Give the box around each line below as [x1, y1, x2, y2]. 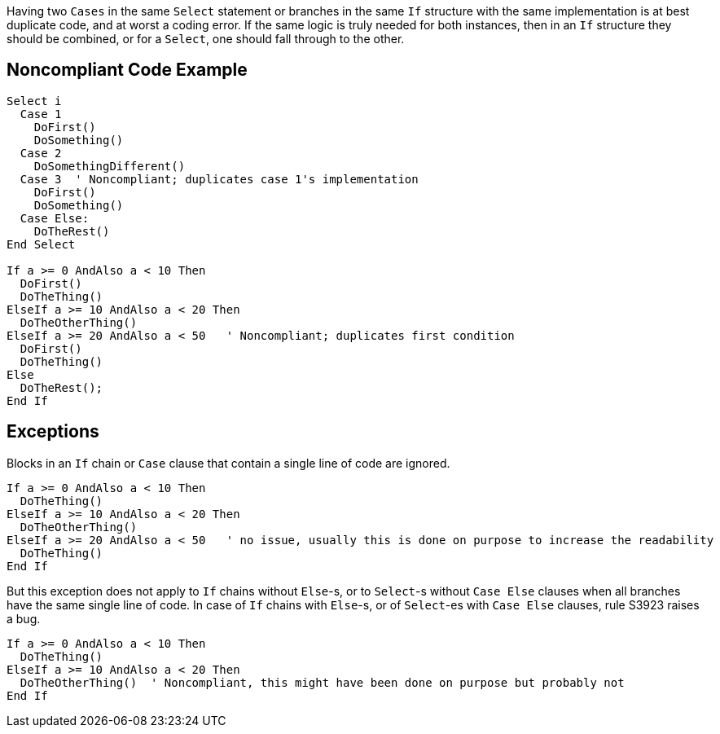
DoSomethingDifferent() [33, 159, 186, 173]
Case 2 [20, 146, 62, 160]
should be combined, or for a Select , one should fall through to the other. [7, 32, 405, 46]
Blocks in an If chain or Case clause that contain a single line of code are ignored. [7, 455, 450, 470]
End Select [7, 237, 76, 251]
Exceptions [7, 421, 99, 442]
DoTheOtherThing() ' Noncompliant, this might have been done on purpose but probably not [20, 675, 625, 689]
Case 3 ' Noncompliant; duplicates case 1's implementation [20, 172, 419, 186]
